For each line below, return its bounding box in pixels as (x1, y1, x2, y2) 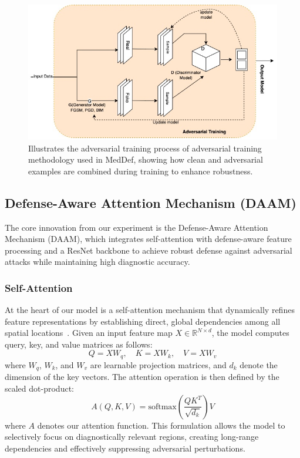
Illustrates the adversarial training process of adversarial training (28, 142, 262, 154)
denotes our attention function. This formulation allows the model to (37, 419, 285, 431)
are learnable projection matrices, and (90, 358, 227, 371)
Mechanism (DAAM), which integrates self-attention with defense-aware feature (5, 233, 292, 245)
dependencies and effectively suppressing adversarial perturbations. (5, 442, 245, 454)
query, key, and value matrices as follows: (5, 338, 153, 350)
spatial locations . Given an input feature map (5, 326, 173, 339)
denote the (240, 358, 278, 371)
